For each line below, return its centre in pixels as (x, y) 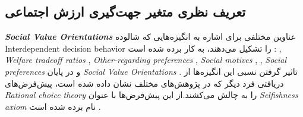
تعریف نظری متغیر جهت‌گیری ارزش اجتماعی (125, 12)
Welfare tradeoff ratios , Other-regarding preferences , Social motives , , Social (146, 60)
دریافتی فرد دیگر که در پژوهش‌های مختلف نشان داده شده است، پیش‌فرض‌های (144, 83)
